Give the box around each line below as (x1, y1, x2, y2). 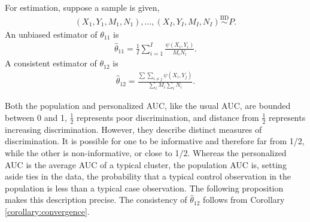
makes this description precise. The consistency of (5, 193, 187, 206)
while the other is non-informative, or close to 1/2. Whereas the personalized (5, 146, 287, 159)
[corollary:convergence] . (5, 205, 90, 217)
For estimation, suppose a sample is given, (5, 1, 160, 13)
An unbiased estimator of (5, 28, 98, 40)
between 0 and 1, (5, 111, 67, 123)
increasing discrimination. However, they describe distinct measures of (5, 123, 262, 135)
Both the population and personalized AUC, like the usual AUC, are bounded (5, 99, 291, 112)
